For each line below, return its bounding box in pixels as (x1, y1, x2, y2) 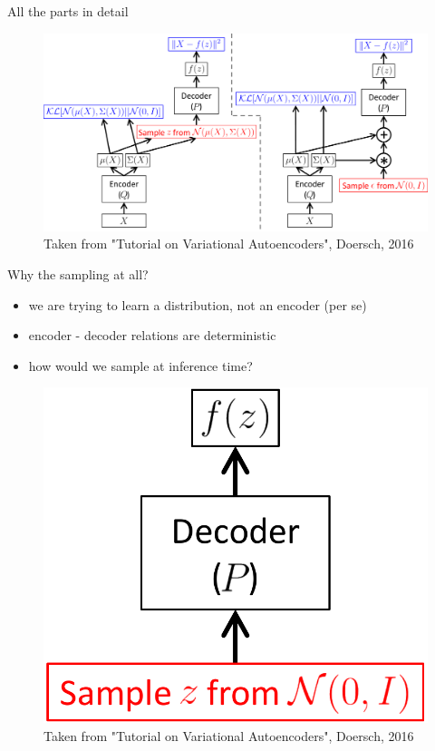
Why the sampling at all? (7, 264, 149, 283)
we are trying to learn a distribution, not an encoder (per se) (28, 295, 367, 314)
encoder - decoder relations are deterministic (28, 326, 276, 345)
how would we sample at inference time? (28, 356, 253, 375)
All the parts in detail (7, 2, 129, 20)
